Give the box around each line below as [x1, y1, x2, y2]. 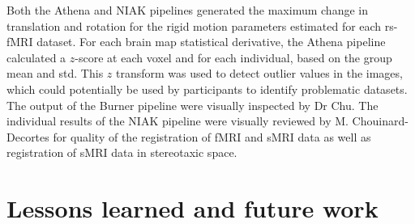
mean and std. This [6, 65, 104, 82]
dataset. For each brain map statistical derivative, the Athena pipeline [36, 33, 386, 50]
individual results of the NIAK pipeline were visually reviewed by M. [6, 112, 349, 129]
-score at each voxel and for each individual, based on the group [75, 49, 392, 66]
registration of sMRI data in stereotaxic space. [6, 144, 237, 161]
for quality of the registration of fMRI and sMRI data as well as [53, 128, 371, 145]
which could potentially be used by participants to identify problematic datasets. [6, 80, 408, 97]
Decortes [6, 128, 49, 145]
